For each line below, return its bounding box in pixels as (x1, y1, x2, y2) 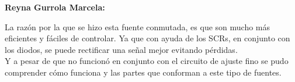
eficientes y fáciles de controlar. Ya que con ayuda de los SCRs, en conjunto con (5, 32, 290, 44)
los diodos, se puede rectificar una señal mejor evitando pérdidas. (5, 43, 238, 55)
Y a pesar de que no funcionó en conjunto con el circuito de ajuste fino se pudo (5, 55, 289, 67)
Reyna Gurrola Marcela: (5, 1, 105, 13)
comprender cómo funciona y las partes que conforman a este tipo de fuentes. (5, 66, 282, 78)
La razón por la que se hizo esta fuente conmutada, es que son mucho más (5, 20, 270, 33)
